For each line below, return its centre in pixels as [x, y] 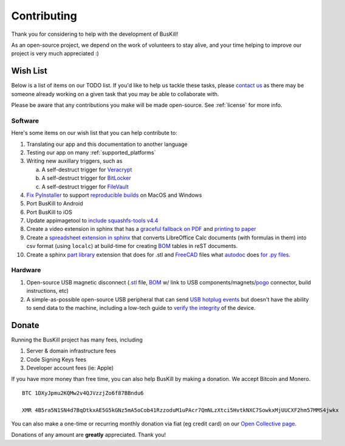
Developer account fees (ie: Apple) [70, 368]
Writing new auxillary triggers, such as [74, 161]
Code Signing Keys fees [56, 359]
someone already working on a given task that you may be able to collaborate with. [115, 94]
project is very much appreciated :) [55, 53]
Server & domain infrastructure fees [71, 351]
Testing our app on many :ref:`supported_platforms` [91, 153]
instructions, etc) [48, 291]
